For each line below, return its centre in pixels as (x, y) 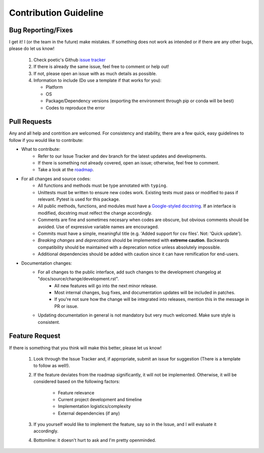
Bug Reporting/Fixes (41, 30)
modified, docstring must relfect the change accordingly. (95, 213)
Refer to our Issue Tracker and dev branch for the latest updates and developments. (122, 156)
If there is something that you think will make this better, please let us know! (85, 348)
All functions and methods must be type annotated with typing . (103, 185)
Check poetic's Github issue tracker (70, 60)
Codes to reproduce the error (75, 108)
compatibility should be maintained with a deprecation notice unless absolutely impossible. (129, 247)
